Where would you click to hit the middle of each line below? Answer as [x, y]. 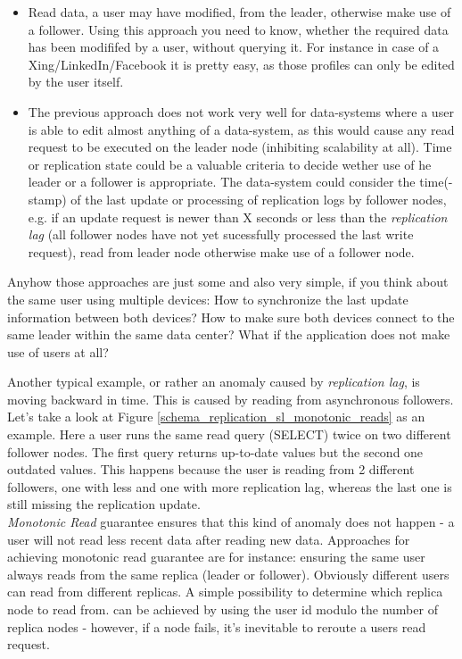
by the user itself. [76, 82]
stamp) [47, 199]
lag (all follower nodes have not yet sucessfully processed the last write [221, 234]
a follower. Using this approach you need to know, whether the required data [238, 29]
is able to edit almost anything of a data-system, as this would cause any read [241, 129]
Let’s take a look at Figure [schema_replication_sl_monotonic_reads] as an [216, 417]
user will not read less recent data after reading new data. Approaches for [209, 539]
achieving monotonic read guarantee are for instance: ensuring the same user [216, 557]
